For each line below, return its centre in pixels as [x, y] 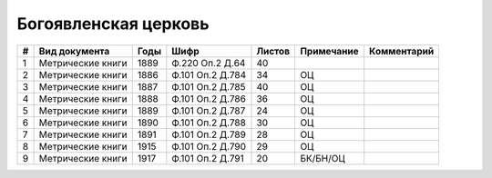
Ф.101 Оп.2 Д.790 [209, 146]
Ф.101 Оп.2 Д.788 [209, 123]
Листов [273, 51]
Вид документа [74, 51]
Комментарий [402, 51]
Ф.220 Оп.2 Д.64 [209, 63]
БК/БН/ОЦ [323, 158]
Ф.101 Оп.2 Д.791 [208, 158]
